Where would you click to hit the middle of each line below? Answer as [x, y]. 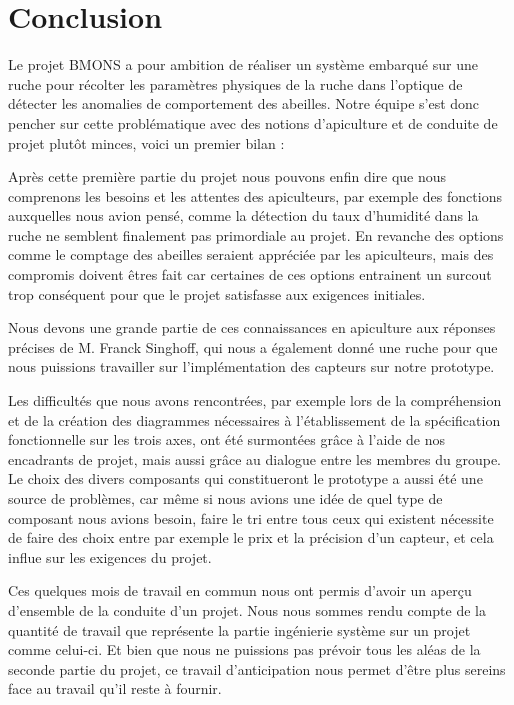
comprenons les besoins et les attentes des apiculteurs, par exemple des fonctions [255, 195]
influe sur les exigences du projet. [110, 556]
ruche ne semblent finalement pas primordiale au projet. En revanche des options [256, 234]
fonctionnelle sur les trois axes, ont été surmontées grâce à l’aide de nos [226, 439]
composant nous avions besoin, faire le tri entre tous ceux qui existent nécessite [251, 517]
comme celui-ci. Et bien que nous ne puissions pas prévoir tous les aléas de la [244, 649]
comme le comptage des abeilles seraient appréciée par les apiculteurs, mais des [251, 254]
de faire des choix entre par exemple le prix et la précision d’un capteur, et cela [251, 537]
